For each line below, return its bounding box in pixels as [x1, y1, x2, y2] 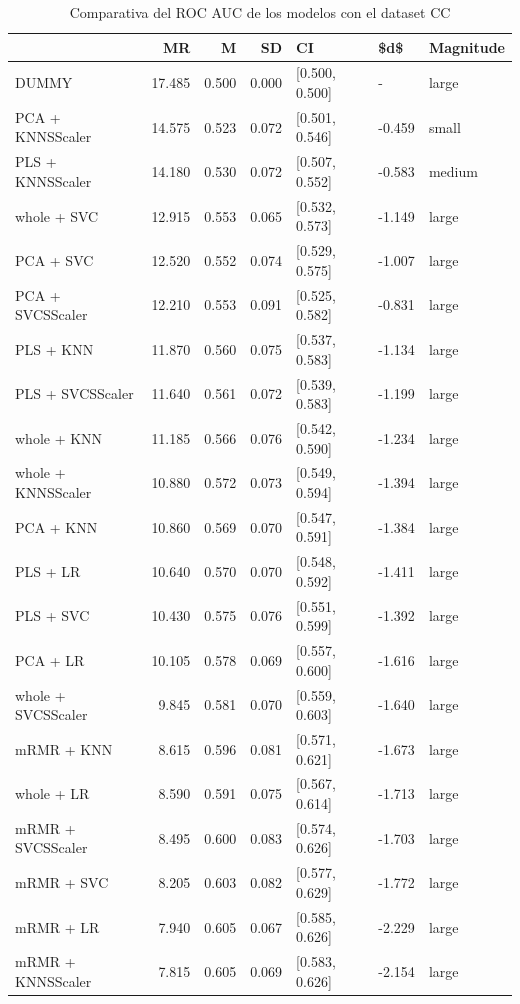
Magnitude [428, 36, 505, 57]
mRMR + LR [15, 916, 100, 937]
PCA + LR [15, 649, 85, 670]
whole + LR [15, 783, 90, 804]
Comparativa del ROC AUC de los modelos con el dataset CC [69, 2, 451, 22]
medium [428, 161, 478, 182]
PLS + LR [15, 561, 81, 582]
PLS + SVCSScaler [15, 383, 134, 404]
